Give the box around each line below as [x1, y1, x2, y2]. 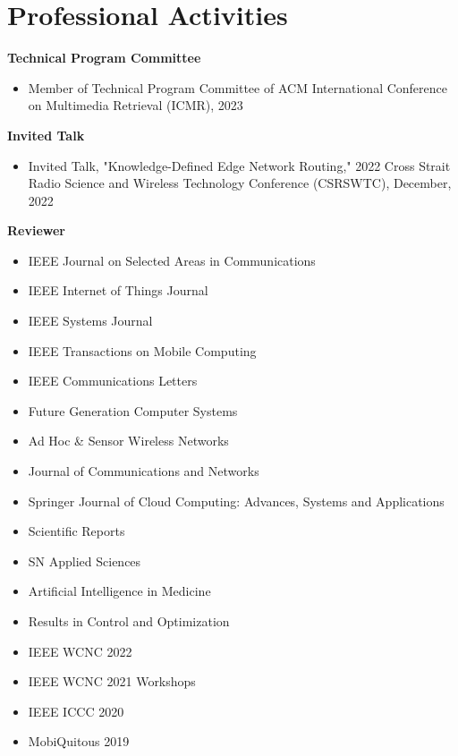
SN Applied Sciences [28, 551, 141, 570]
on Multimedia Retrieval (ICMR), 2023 [28, 96, 243, 115]
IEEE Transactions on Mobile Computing [28, 341, 257, 360]
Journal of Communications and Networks [28, 462, 259, 480]
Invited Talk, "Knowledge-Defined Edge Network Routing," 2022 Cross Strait [28, 156, 451, 174]
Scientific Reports [28, 522, 125, 540]
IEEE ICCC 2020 [28, 701, 124, 720]
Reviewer [7, 221, 66, 240]
